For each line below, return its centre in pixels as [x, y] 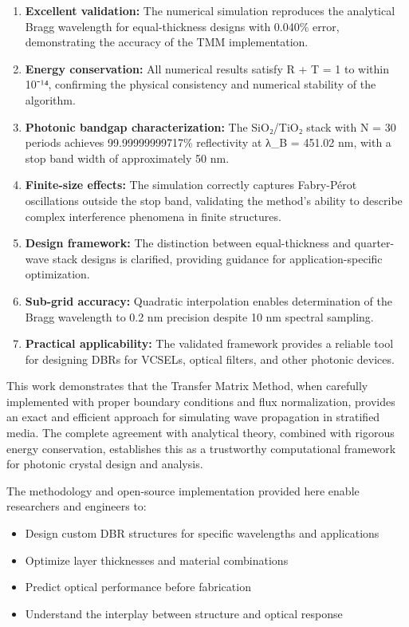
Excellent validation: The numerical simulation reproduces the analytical [210, 10]
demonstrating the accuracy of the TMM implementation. [167, 42]
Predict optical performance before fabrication [138, 587]
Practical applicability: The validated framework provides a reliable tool [209, 343]
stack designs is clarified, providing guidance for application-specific [217, 258]
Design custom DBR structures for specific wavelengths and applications [202, 533]
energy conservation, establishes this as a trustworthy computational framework [201, 448]
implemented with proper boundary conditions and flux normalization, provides [201, 401]
